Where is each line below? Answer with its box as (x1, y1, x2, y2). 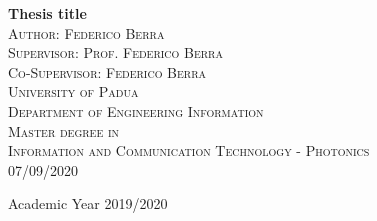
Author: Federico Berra (8, 22, 165, 43)
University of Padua (8, 81, 139, 102)
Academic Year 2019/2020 (8, 193, 168, 214)
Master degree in (8, 120, 120, 141)
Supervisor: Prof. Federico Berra (8, 42, 223, 63)
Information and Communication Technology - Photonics (8, 140, 370, 161)
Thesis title (8, 3, 87, 23)
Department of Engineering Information (8, 100, 264, 121)
